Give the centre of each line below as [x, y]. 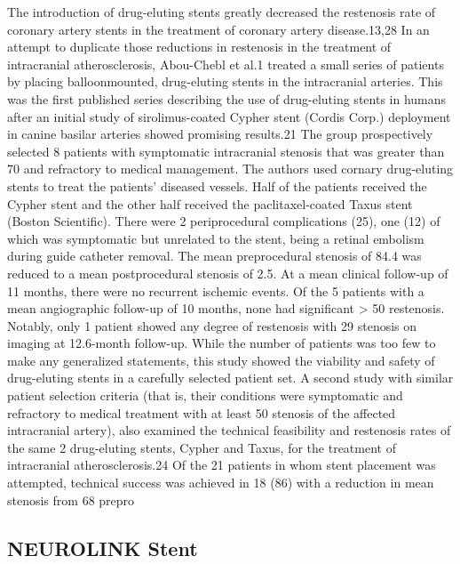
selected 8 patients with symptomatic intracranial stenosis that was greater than [226, 151]
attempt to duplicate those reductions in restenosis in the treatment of [199, 47]
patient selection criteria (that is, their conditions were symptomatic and [205, 395]
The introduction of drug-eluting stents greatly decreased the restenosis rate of [222, 12]
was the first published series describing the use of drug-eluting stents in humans [227, 98]
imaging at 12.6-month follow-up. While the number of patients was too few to [222, 343]
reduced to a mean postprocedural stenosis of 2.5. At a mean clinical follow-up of [228, 273]
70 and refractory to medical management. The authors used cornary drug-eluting [230, 169]
